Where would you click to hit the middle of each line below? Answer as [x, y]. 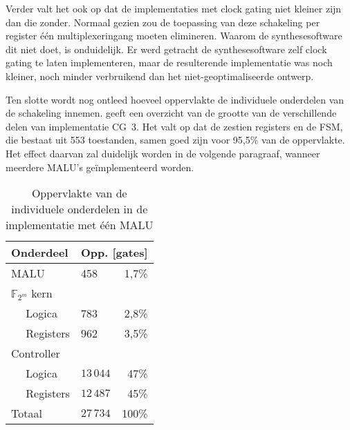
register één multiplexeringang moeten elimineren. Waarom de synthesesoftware [174, 36]
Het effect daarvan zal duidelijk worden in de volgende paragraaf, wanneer [163, 153]
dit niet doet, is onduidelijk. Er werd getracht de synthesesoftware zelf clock [166, 49]
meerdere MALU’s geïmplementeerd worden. [100, 167]
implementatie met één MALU [80, 225]
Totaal [27, 413]
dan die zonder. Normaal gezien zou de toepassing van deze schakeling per [163, 22]
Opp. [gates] [114, 253]
